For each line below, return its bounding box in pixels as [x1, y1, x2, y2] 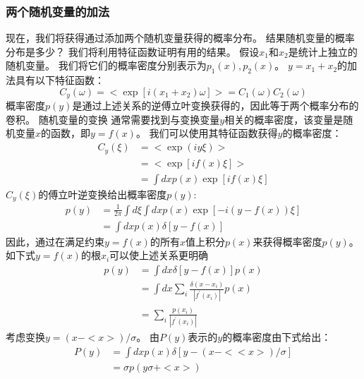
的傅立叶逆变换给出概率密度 [38, 186, 167, 201]
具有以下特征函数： [15, 73, 104, 88]
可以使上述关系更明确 [109, 248, 209, 263]
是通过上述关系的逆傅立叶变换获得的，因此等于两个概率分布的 [72, 98, 359, 113]
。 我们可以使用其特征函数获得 [135, 126, 278, 140]
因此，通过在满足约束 [6, 234, 104, 248]
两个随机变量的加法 [6, 2, 110, 20]
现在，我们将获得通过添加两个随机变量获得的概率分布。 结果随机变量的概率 [6, 30, 355, 45]
